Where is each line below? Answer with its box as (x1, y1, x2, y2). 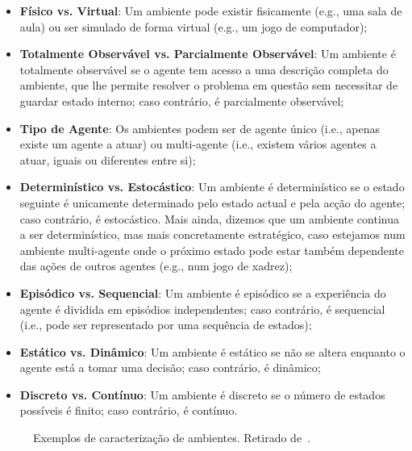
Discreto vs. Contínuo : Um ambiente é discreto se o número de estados (19, 386, 385, 403)
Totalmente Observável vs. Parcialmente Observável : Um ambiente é (19, 45, 396, 62)
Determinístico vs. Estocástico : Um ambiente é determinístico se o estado (19, 178, 405, 195)
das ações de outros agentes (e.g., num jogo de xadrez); (19, 257, 293, 274)
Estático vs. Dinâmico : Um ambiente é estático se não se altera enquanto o (19, 343, 406, 360)
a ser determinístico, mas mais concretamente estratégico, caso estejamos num (19, 226, 406, 243)
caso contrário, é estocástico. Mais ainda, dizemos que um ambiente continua (19, 210, 399, 227)
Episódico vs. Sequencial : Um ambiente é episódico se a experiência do (19, 284, 386, 301)
